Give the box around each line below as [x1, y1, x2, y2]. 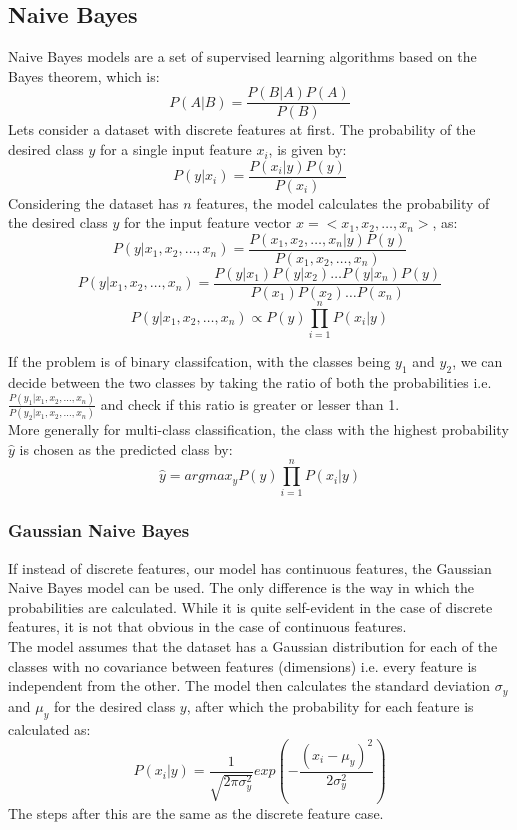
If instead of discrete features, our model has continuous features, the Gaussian [8, 557, 492, 578]
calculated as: [8, 718, 91, 739]
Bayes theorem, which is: [8, 65, 160, 86]
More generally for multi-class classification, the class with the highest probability [8, 419, 509, 440]
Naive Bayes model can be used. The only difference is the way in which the [8, 577, 474, 598]
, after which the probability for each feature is [186, 695, 474, 716]
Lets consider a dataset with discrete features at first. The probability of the [8, 119, 476, 140]
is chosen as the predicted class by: [19, 438, 233, 459]
